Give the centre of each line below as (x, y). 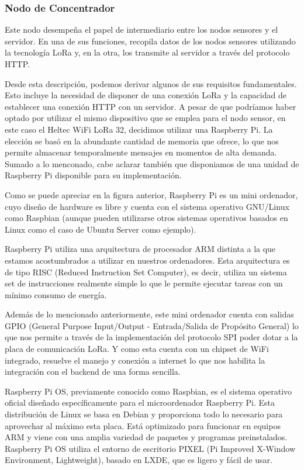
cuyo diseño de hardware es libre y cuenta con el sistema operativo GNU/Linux (147, 206)
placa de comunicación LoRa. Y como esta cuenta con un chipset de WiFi (137, 349)
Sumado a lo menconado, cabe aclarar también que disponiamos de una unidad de (152, 163)
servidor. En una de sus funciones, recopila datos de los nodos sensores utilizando (150, 41)
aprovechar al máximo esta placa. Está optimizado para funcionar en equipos (143, 425)
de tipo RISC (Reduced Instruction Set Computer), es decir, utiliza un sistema (146, 272)
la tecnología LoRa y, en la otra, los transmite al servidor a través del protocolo (147, 52)
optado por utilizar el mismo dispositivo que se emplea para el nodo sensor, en (145, 118)
